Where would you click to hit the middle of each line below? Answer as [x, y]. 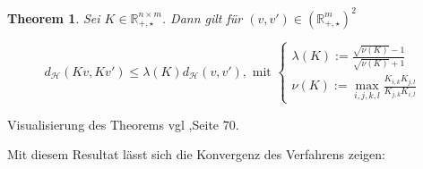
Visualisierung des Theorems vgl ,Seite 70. [123, 124]
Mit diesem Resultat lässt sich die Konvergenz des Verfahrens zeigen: [196, 154]
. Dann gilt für [202, 17]
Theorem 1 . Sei [54, 17]
